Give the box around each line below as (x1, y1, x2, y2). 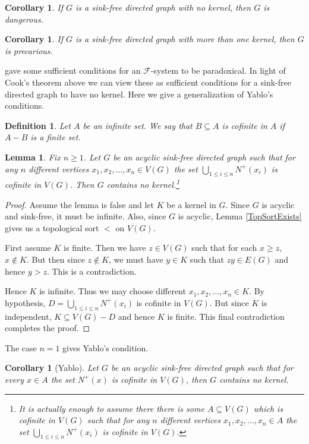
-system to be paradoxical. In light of (150, 64, 286, 77)
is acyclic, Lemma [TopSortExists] (178, 210, 302, 222)
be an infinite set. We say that (83, 119, 193, 131)
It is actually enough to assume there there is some (18, 402, 204, 414)
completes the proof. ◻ (5, 322, 90, 334)
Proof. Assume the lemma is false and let (5, 198, 154, 210)
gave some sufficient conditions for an (5, 64, 141, 77)
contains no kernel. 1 (106, 177, 180, 190)
